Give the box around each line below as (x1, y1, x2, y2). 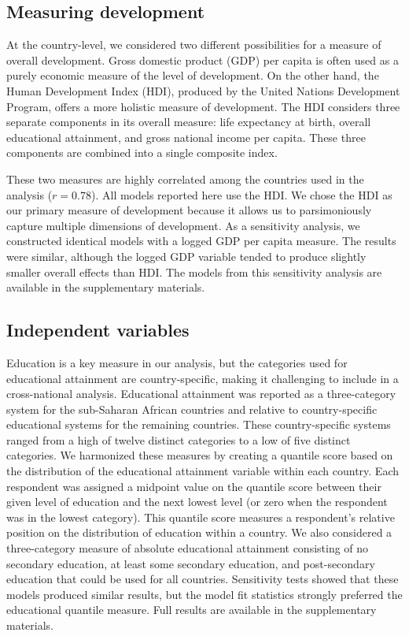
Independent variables (6, 318, 190, 342)
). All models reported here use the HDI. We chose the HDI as (91, 186, 392, 203)
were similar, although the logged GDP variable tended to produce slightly (6, 247, 367, 264)
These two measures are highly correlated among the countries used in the (6, 170, 364, 187)
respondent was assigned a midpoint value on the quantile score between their (6, 478, 381, 494)
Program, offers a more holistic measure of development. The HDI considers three (6, 98, 400, 114)
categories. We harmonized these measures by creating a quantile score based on (6, 447, 393, 463)
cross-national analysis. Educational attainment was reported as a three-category (6, 385, 396, 402)
